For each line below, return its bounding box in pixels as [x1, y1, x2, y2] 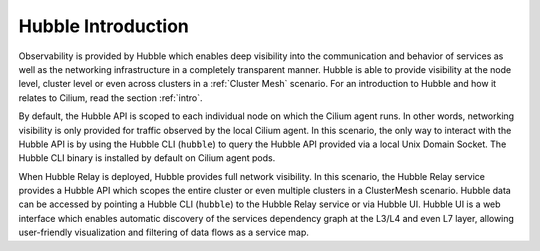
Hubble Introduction [18, 15, 189, 37]
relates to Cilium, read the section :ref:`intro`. [18, 91, 204, 104]
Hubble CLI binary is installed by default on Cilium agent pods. [18, 152, 276, 164]
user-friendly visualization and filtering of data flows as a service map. [18, 226, 309, 239]
